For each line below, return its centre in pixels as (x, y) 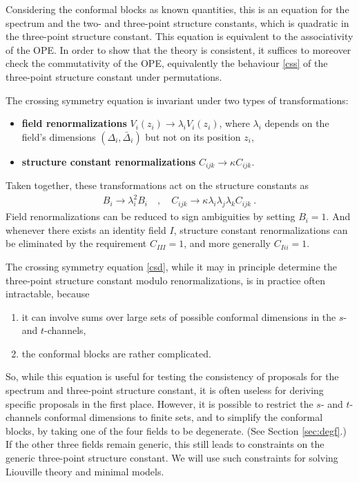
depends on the (297, 123)
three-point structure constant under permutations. (114, 76)
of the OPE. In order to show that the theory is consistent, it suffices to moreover (178, 49)
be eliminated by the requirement (76, 243)
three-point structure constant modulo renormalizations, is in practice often (165, 280)
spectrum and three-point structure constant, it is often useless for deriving (165, 390)
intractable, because (48, 294)
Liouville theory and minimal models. (85, 471)
